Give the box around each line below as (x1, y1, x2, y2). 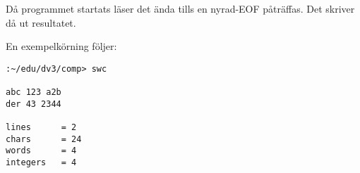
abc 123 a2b (6, 87, 61, 98)
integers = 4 (6, 158, 77, 168)
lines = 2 (6, 122, 77, 133)
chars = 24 (6, 134, 82, 144)
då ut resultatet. (6, 15, 76, 30)
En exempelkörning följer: (6, 39, 117, 53)
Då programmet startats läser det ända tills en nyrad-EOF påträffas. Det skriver (6, 1, 355, 15)
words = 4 (6, 146, 77, 156)
